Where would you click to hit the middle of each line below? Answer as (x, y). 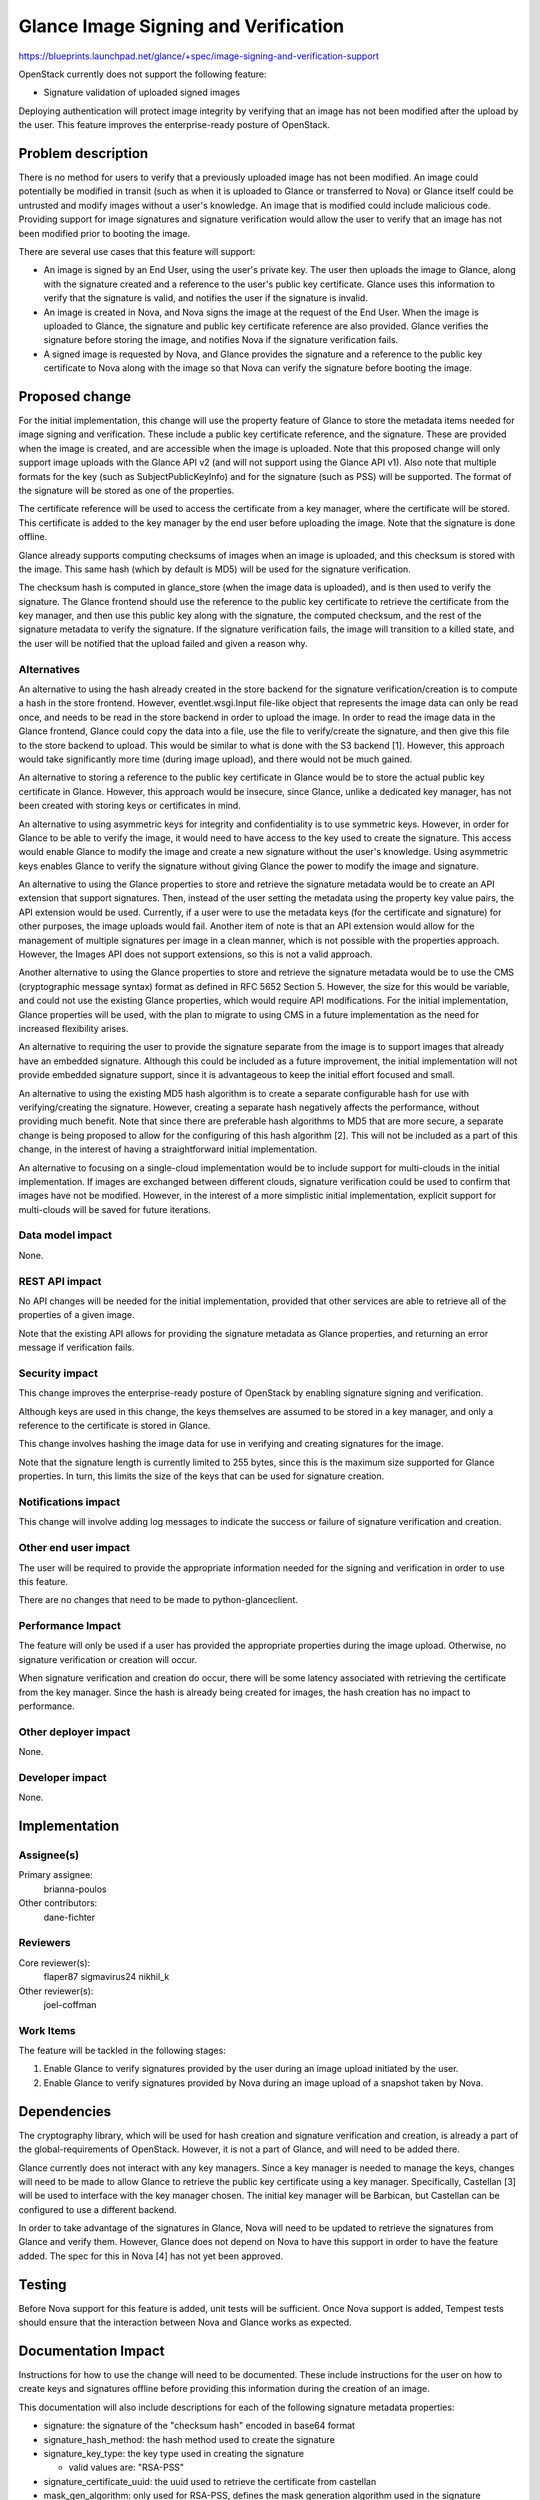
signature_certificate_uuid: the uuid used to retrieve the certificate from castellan (210, 2481)
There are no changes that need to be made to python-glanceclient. (158, 1600)
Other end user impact (74, 1548)
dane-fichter (69, 1917)
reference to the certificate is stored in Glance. (114, 1426)
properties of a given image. (76, 1315)
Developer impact (62, 1777)
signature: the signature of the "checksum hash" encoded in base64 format (199, 2426)
